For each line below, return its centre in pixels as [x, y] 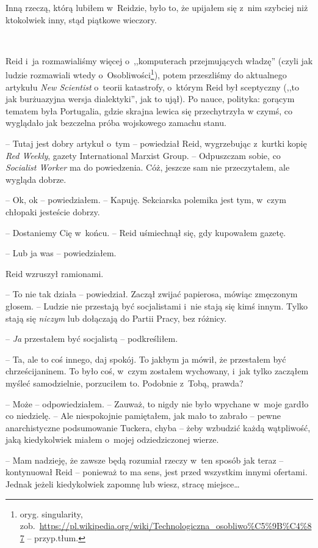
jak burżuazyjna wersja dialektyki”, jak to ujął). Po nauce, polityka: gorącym [150, 99]
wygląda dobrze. [36, 179]
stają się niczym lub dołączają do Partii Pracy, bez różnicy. [116, 318]
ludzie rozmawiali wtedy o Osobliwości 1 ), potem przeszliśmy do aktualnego [146, 74]
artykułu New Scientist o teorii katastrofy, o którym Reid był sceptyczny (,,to [153, 87]
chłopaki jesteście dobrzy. [53, 211]
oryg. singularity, [51, 513]
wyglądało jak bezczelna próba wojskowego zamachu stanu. [116, 123]
